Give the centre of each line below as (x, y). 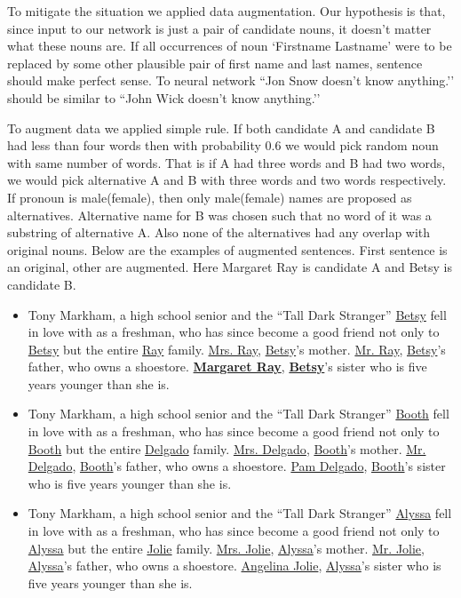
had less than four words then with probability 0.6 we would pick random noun (223, 145)
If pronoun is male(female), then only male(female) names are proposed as (210, 197)
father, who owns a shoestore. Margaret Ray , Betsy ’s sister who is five (227, 367)
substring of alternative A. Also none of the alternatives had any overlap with (219, 232)
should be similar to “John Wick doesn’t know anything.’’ (164, 97)
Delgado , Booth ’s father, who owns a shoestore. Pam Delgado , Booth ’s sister (237, 466)
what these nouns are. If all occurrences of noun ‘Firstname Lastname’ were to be (230, 46)
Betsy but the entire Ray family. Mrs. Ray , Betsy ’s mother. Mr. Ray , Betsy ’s (237, 349)
